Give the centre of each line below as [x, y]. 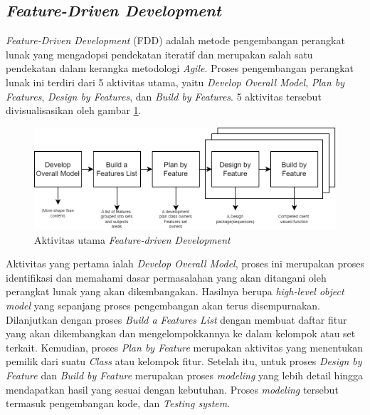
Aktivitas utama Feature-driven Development [132, 239]
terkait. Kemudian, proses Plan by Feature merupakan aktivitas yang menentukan [185, 347]
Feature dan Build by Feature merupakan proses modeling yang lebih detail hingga [185, 375]
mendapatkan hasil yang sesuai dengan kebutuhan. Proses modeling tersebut [172, 389]
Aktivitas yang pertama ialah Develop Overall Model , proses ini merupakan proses [185, 263]
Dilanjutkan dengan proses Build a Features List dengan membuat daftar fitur [176, 319]
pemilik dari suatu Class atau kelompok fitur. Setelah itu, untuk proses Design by [184, 361]
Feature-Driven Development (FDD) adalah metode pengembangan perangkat [175, 40]
